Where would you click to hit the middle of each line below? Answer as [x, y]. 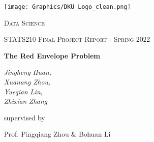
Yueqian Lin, [23, 91]
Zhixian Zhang [26, 101]
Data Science [24, 22]
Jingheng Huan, [28, 72]
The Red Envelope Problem [52, 55]
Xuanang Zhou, [27, 82]
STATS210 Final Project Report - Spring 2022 [77, 39]
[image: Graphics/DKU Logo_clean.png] [67, 7]
